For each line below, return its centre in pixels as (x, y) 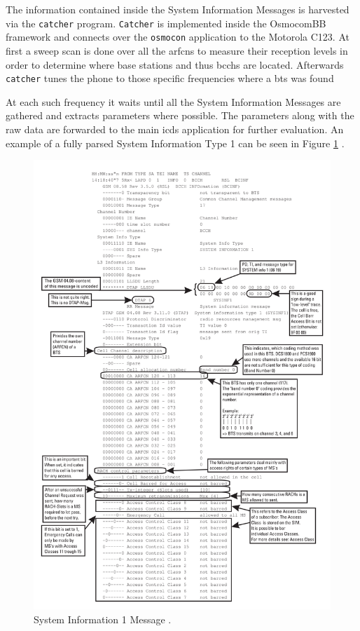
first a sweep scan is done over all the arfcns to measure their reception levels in (177, 50)
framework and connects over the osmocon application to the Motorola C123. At (178, 37)
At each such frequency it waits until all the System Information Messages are (173, 101)
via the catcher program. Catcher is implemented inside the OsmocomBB (166, 23)
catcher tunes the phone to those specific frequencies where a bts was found (170, 78)
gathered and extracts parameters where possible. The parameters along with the (180, 115)
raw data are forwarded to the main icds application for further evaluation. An (175, 129)
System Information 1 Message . (103, 619)
